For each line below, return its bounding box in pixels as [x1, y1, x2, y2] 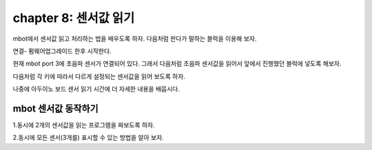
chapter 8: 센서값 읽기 [12, 10, 135, 25]
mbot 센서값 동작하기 [12, 103, 99, 114]
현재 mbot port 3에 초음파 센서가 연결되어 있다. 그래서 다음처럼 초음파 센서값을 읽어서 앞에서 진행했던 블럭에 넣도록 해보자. [12, 59, 342, 68]
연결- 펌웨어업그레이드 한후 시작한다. [12, 47, 112, 55]
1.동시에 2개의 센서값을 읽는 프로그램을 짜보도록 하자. [12, 121, 155, 129]
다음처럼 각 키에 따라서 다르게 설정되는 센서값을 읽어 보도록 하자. [12, 72, 186, 81]
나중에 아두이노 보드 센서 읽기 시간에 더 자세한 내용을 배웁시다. [12, 85, 180, 93]
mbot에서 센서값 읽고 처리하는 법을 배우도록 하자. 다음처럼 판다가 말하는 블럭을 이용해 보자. [12, 34, 257, 43]
